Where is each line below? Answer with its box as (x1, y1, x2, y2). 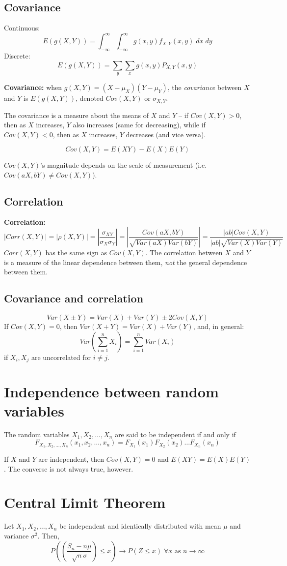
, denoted (76, 93, 104, 103)
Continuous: (4, 23, 40, 33)
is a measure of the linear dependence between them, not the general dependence (4, 257, 247, 267)
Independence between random (4, 381, 219, 401)
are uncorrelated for (31, 352, 91, 362)
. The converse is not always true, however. (4, 463, 133, 474)
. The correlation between (145, 247, 223, 258)
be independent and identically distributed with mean (59, 521, 221, 531)
